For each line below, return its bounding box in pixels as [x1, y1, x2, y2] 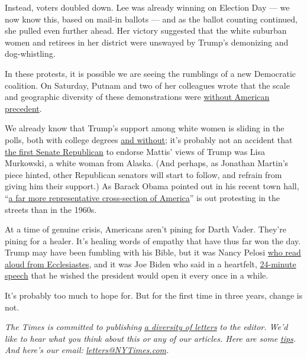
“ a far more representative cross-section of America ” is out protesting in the [5, 191, 280, 203]
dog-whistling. [5, 47, 56, 60]
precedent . [5, 102, 42, 114]
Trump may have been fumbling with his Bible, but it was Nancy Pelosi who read [5, 246, 301, 258]
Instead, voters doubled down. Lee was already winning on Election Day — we [5, 1, 290, 13]
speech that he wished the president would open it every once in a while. [5, 269, 269, 282]
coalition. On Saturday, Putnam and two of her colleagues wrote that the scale [5, 79, 290, 91]
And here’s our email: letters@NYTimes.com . [5, 344, 169, 356]
